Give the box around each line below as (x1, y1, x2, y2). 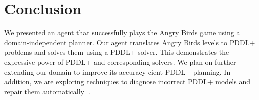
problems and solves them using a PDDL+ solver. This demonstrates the (4, 47, 229, 57)
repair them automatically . (4, 86, 90, 96)
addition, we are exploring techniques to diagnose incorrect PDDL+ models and (4, 76, 251, 87)
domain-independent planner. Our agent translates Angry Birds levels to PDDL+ (4, 37, 255, 47)
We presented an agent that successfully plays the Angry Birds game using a (4, 27, 240, 38)
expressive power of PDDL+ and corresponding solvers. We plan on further (4, 56, 236, 67)
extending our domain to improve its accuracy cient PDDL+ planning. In (4, 66, 231, 77)
